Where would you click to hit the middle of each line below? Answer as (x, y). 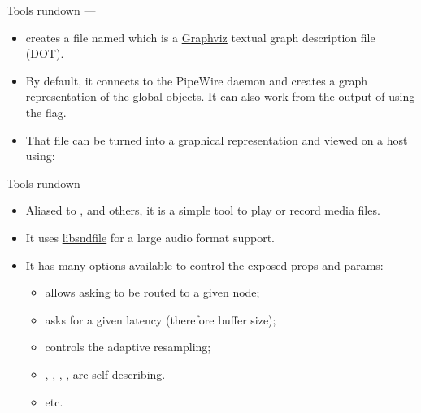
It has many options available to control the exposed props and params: (204, 265)
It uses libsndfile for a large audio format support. (150, 237)
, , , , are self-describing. (105, 374)
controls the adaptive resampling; (128, 347)
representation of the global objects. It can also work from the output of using (220, 96)
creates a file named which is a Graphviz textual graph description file (200, 37)
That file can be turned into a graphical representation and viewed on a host (217, 139)
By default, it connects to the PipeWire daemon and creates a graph (197, 80)
